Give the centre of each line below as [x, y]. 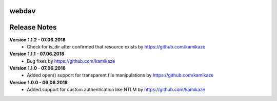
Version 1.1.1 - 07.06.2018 [37, 54]
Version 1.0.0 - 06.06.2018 [38, 82]
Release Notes [33, 27]
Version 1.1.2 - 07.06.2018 [38, 40]
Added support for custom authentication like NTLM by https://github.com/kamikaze [116, 90]
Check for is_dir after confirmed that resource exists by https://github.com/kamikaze [116, 46]
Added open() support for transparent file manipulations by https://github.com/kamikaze [120, 75]
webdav [23, 11]
